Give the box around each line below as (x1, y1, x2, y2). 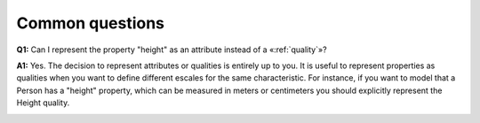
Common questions (16, 13, 164, 33)
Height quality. (16, 97, 70, 108)
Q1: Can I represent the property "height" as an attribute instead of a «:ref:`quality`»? (16, 44, 328, 55)
